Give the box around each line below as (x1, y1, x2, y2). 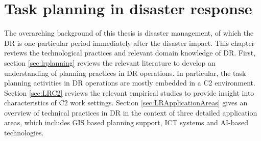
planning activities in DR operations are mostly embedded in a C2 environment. (4, 77, 255, 88)
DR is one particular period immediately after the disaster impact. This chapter (4, 37, 255, 48)
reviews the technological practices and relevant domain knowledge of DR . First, (4, 47, 256, 58)
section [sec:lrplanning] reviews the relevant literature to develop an (4, 57, 216, 68)
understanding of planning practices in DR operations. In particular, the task (4, 67, 246, 78)
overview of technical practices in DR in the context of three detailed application (4, 107, 257, 118)
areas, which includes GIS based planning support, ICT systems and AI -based (4, 117, 249, 128)
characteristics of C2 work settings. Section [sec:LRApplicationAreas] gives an (4, 97, 248, 108)
